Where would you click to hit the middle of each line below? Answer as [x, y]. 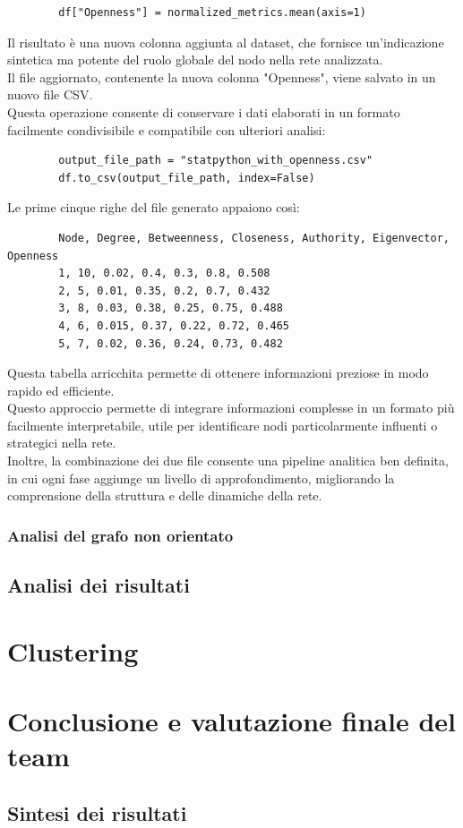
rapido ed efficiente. [61, 390]
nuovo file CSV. [50, 94]
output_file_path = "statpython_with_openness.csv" [216, 161]
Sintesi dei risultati [97, 812]
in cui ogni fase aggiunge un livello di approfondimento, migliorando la [201, 478]
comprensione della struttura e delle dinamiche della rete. [165, 495]
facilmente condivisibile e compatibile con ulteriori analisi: [167, 129]
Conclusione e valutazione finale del [231, 721]
